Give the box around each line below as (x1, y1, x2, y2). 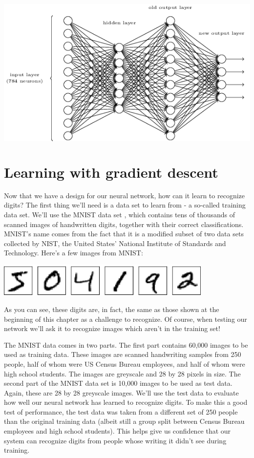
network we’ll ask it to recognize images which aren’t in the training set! (4, 323, 220, 333)
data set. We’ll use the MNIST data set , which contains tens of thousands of (4, 209, 235, 220)
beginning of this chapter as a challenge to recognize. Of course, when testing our (4, 313, 247, 324)
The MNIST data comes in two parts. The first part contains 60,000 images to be (4, 339, 248, 350)
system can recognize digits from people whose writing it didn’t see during (4, 435, 227, 445)
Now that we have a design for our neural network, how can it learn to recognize (4, 190, 245, 200)
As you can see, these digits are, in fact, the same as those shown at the (4, 304, 219, 314)
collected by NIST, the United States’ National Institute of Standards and (4, 238, 226, 248)
